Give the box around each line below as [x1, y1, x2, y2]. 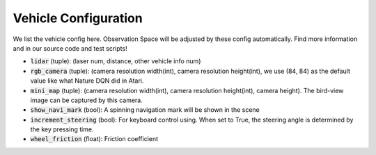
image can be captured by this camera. [30, 96, 143, 104]
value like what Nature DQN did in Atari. [30, 76, 144, 85]
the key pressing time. [30, 125, 94, 133]
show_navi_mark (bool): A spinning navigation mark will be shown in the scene [30, 106, 260, 114]
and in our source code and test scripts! [13, 44, 128, 52]
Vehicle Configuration [13, 10, 143, 26]
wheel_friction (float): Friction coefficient [30, 135, 159, 143]
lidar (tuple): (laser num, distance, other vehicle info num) [30, 57, 201, 65]
